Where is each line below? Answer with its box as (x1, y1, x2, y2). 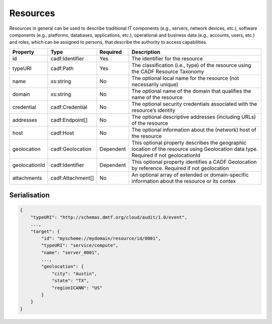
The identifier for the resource (131, 55, 203, 62)
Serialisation (9, 191, 50, 200)
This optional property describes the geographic (131, 139, 247, 146)
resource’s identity (131, 106, 176, 113)
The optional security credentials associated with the (131, 100, 257, 107)
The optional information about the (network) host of (131, 126, 256, 133)
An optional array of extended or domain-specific (131, 171, 249, 178)
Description (131, 48, 161, 55)
